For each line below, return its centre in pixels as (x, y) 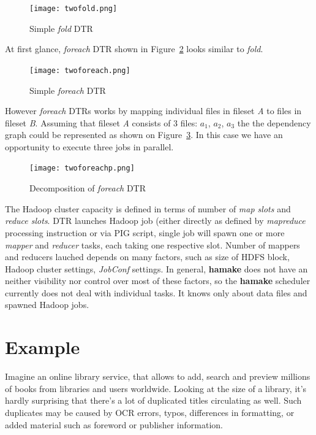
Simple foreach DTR (68, 90)
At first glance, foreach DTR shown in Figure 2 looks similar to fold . (134, 49)
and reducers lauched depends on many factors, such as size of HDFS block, (147, 257)
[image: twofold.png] (73, 9)
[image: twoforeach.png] (80, 70)
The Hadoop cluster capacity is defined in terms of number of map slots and (148, 208)
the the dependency (274, 122)
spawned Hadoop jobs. (47, 305)
